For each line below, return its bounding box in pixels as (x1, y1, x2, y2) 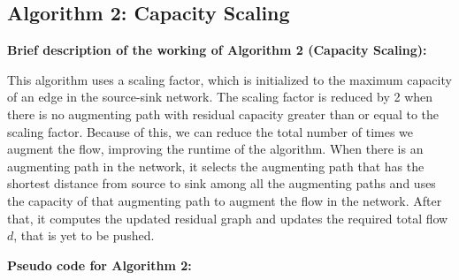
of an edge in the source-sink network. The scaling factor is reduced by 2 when (7, 87, 433, 106)
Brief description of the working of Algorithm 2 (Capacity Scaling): (7, 41, 427, 59)
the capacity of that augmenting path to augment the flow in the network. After (7, 191, 442, 209)
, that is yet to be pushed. (13, 226, 155, 245)
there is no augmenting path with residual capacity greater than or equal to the (7, 104, 440, 123)
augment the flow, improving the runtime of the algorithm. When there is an (7, 140, 424, 158)
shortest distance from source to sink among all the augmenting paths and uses (7, 174, 436, 193)
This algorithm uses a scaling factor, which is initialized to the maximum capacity (7, 70, 452, 88)
